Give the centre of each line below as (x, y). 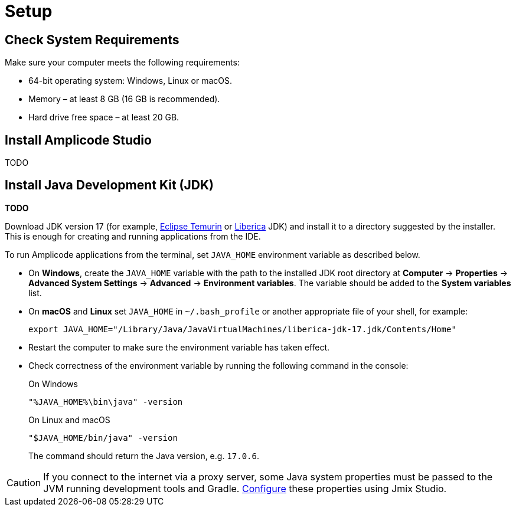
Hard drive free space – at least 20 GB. (104, 117)
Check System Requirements (92, 40)
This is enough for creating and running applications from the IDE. (133, 236)
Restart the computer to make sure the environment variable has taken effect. (179, 347)
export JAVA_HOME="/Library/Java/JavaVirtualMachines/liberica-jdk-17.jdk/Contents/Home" (242, 329)
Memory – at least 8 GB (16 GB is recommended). (124, 99)
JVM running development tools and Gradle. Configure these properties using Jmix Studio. (245, 488)
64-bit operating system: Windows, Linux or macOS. (130, 81)
